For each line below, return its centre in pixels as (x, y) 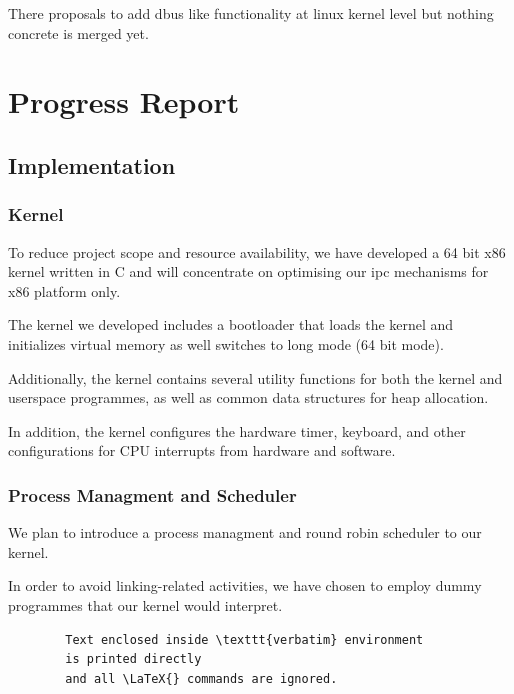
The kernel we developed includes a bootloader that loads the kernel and (231, 324)
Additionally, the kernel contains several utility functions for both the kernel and (255, 377)
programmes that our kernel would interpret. (145, 604)
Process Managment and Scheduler (152, 494)
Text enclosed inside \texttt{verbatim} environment (244, 639)
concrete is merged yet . (78, 32)
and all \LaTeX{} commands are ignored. (201, 678)
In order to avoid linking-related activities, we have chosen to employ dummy (245, 585)
